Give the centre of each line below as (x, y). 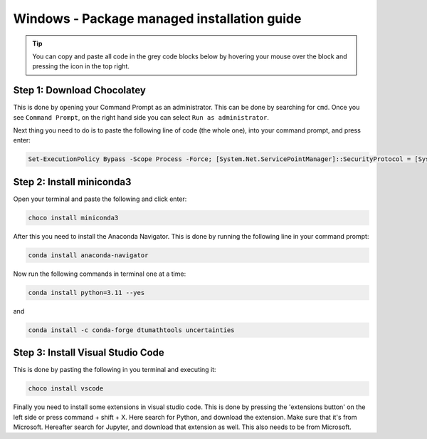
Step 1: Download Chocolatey (79, 90)
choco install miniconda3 (73, 218)
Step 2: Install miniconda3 (72, 182)
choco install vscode (66, 389)
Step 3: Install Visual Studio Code (89, 353)
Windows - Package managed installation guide (157, 19)
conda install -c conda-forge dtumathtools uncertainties (131, 330)
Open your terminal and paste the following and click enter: (100, 199)
